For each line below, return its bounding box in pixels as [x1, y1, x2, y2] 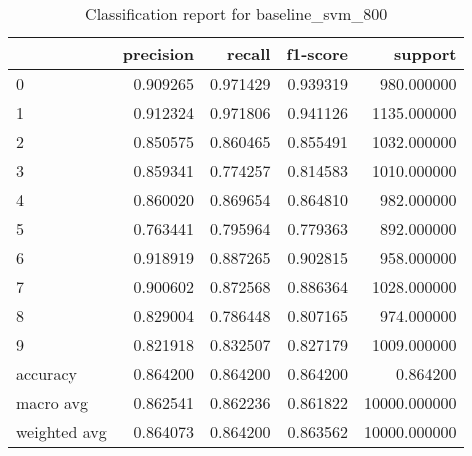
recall [227, 42, 271, 65]
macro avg [16, 391, 89, 414]
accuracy [16, 362, 77, 385]
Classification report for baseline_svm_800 [85, 2, 388, 25]
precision [122, 42, 194, 65]
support [394, 42, 457, 65]
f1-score [286, 42, 349, 65]
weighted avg [16, 420, 107, 443]
